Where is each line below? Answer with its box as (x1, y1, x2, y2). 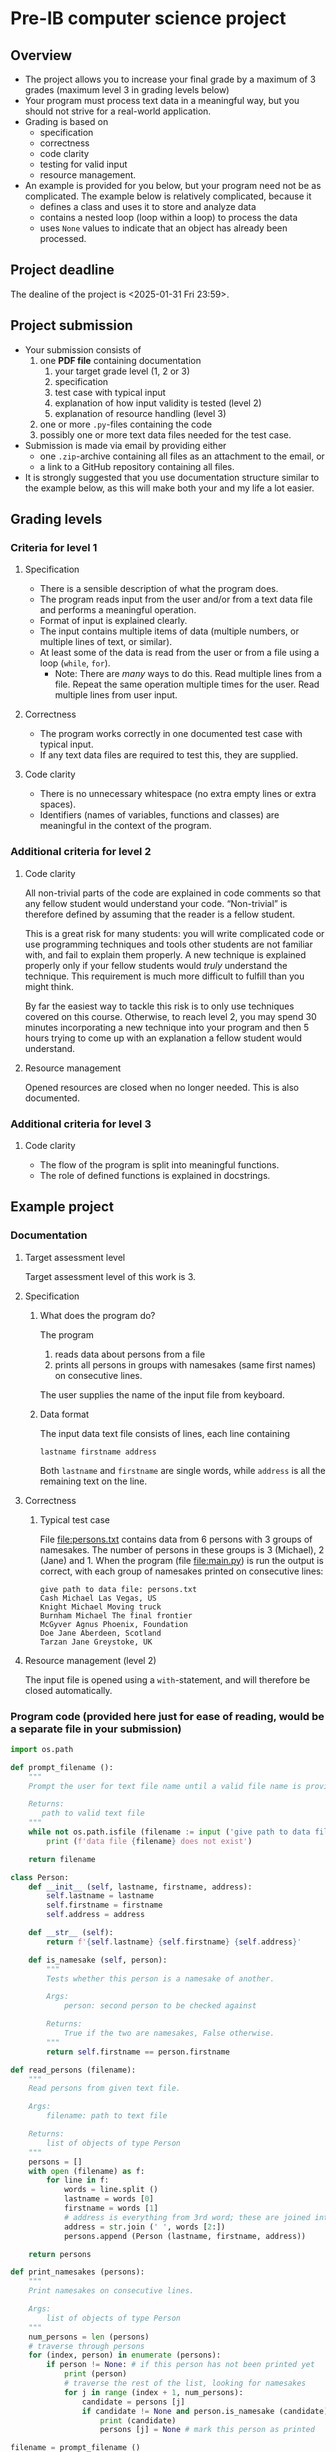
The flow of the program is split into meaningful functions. (39, 1158, 280, 1171)
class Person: (10, 1872, 70, 1882)
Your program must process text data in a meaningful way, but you (24, 95, 300, 106)
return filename (28, 1854, 97, 1864)
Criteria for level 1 (10, 540, 98, 554)
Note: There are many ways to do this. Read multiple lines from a (54, 668, 322, 680)
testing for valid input (39, 158, 128, 170)
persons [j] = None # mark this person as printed (99, 2425, 315, 2435)
